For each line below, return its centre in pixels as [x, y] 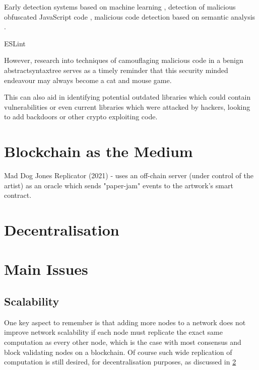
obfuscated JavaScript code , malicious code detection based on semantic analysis [130, 16]
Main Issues [46, 269]
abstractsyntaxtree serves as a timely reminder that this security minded [116, 70]
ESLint [15, 43]
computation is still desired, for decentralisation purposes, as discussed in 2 [120, 362]
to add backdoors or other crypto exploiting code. [81, 117]
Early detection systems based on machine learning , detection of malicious [120, 7]
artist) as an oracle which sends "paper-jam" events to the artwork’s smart [119, 185]
